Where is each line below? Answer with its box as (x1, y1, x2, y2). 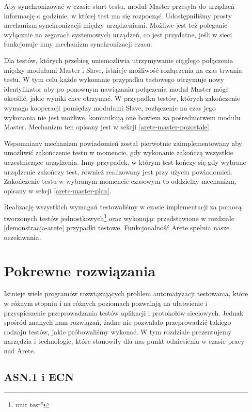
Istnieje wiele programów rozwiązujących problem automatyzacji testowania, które (4, 288, 248, 299)
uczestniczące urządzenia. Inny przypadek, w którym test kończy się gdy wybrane (4, 157, 246, 167)
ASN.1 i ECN (4, 369, 74, 384)
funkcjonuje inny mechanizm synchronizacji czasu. (4, 39, 152, 49)
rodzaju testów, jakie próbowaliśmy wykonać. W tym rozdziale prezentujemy (4, 326, 232, 336)
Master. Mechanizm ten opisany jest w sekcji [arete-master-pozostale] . (4, 122, 211, 132)
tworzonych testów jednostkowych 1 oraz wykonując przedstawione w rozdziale (4, 211, 235, 223)
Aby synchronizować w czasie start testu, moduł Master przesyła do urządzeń (4, 1, 235, 11)
